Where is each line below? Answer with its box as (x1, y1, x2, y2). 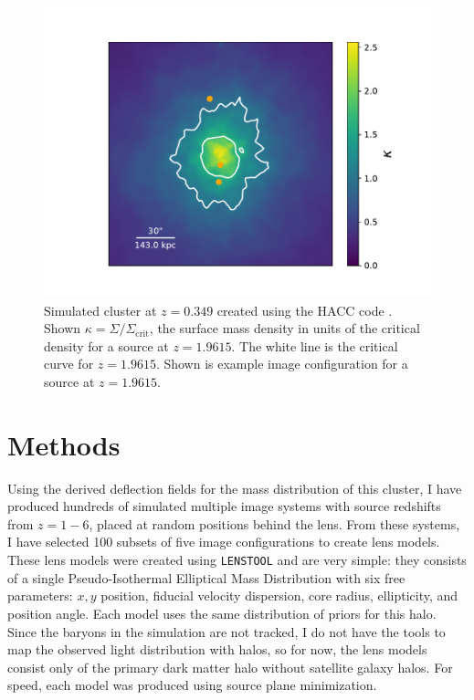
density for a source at (44, 336, 169, 355)
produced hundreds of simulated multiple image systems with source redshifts (7, 496, 441, 516)
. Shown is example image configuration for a (155, 354, 408, 373)
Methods (7, 425, 121, 463)
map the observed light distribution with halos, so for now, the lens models (7, 640, 427, 659)
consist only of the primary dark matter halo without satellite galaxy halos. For (7, 657, 453, 676)
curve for (44, 354, 94, 373)
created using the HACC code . (216, 300, 393, 319)
